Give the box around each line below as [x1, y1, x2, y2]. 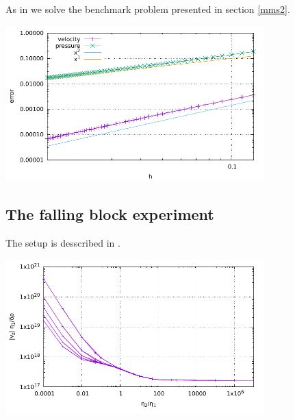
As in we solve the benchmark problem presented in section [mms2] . [5, 2, 290, 16]
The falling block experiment [5, 203, 214, 225]
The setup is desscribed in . [5, 236, 120, 250]
